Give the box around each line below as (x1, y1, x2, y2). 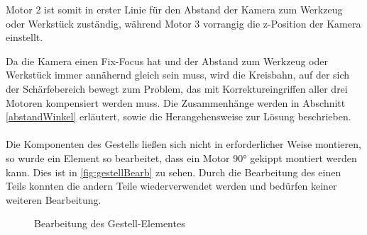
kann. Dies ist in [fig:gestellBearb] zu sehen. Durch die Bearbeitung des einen (6, 164, 341, 179)
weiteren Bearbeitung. (6, 192, 102, 207)
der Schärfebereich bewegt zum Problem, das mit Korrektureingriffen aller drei (6, 81, 348, 96)
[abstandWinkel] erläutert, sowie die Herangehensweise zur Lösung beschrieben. (6, 109, 351, 124)
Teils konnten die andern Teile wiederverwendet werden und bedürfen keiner (6, 178, 337, 193)
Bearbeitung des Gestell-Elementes (34, 216, 185, 231)
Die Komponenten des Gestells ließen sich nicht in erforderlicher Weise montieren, (6, 137, 361, 151)
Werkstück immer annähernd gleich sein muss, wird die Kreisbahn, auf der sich (6, 67, 350, 82)
